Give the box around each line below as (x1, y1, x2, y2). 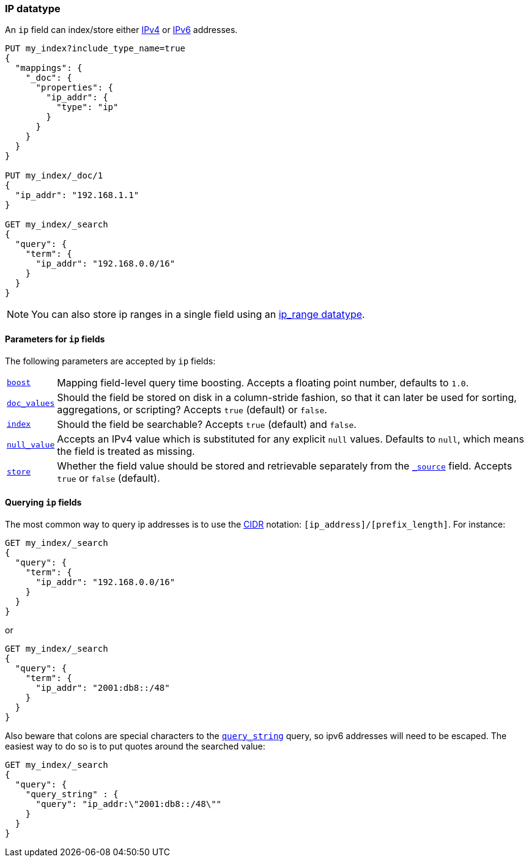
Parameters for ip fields (5, 333, 105, 344)
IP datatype (5, 2, 61, 15)
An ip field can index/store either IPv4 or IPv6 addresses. (5, 24, 238, 35)
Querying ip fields (5, 497, 82, 508)
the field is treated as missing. (57, 444, 195, 457)
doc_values (7, 399, 55, 408)
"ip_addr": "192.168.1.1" (15, 190, 139, 201)
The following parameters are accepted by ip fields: (5, 355, 216, 366)
